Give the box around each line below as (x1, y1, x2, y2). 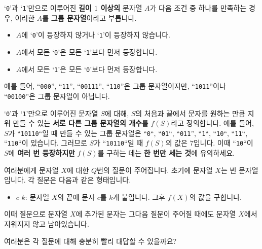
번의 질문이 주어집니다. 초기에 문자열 (97, 164, 213, 175)
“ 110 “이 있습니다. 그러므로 (4, 137, 87, 148)
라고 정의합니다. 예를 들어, (171, 118, 254, 128)
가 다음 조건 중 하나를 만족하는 (149, 3, 247, 13)
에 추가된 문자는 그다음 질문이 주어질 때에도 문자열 (76, 208, 236, 219)
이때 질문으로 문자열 (4, 208, 68, 219)
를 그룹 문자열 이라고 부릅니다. (42, 12, 137, 23)
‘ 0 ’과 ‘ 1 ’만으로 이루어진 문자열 (4, 108, 98, 118)
